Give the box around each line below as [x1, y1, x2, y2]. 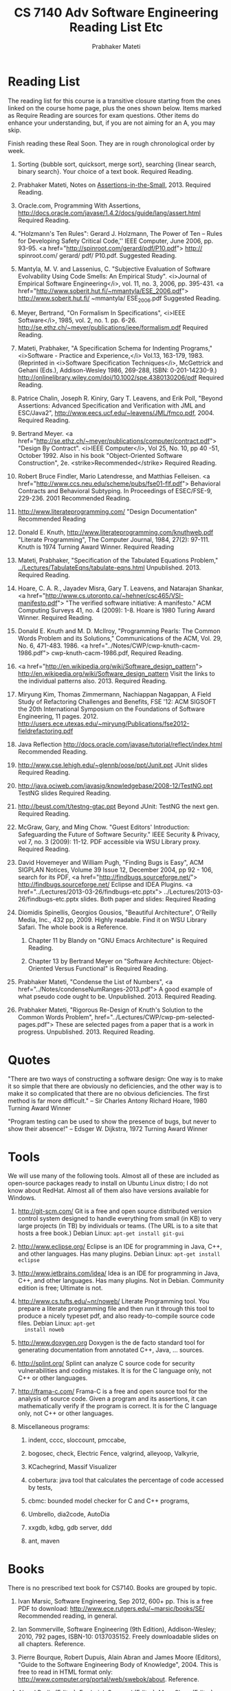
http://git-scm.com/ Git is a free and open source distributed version [17, 1207, 212, 1215]
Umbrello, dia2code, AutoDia [27, 1510, 110, 1519]
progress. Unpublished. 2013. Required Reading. [17, 1028, 155, 1036]
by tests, [27, 1483, 53, 1492]
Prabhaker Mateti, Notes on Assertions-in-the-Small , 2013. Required [17, 181, 212, 189]
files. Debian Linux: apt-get [17, 1319, 96, 1328]
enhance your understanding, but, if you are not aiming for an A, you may [8, 119, 216, 127]
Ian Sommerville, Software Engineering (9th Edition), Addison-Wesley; [17, 1625, 217, 1634]
